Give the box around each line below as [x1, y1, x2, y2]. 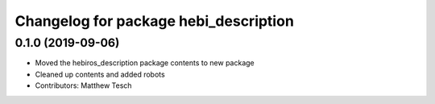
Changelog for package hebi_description [14, 12, 294, 30]
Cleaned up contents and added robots [35, 69, 165, 79]
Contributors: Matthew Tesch [35, 81, 132, 90]
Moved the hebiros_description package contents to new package [35, 58, 255, 68]
